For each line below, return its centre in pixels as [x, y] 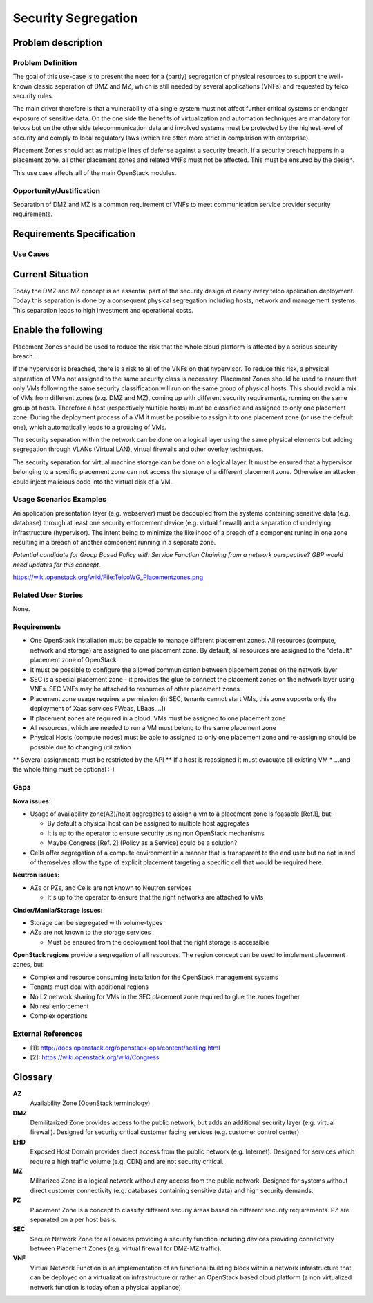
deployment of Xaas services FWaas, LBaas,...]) [98, 709]
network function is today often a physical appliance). [106, 1287]
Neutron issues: [36, 875]
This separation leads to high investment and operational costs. [103, 310]
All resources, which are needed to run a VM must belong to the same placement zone [153, 727]
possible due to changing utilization [80, 747]
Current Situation [51, 274]
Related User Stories [48, 595]
